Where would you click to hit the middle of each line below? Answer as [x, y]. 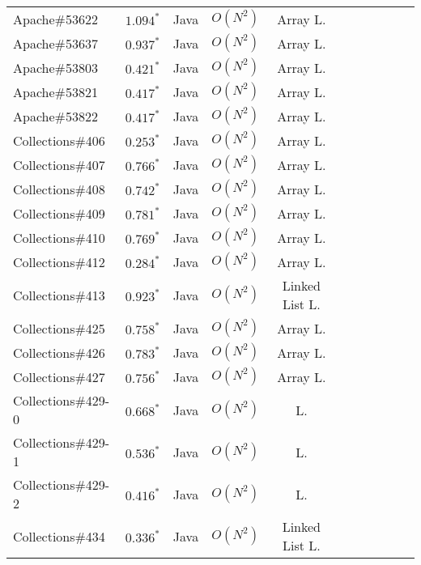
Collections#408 [59, 189]
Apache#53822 [55, 116]
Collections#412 [59, 261]
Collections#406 [59, 140]
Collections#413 [59, 295]
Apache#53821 [55, 91]
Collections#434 [59, 536]
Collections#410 [59, 237]
